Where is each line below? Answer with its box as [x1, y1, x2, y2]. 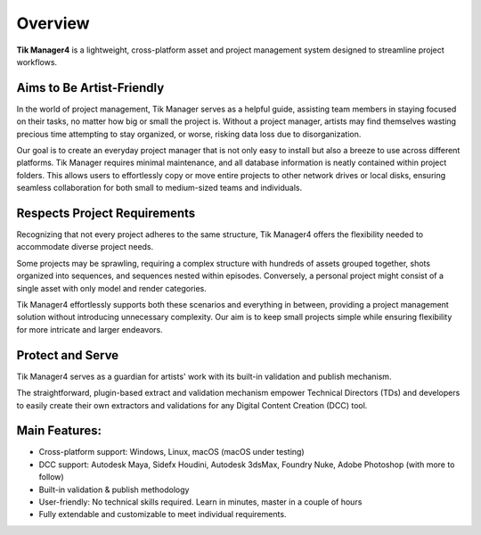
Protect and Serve [16, 348, 119, 363]
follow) [38, 472, 64, 482]
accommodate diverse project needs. [16, 242, 154, 252]
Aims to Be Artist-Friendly [16, 80, 165, 95]
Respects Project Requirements [16, 206, 196, 220]
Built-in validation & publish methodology [38, 484, 190, 495]
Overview [16, 13, 90, 33]
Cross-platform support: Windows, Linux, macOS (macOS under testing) [38, 447, 305, 457]
